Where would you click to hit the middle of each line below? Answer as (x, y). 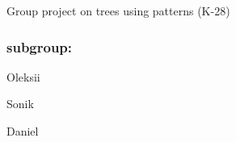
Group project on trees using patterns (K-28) (118, 10)
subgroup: (40, 46)
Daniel (23, 131)
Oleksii (23, 76)
